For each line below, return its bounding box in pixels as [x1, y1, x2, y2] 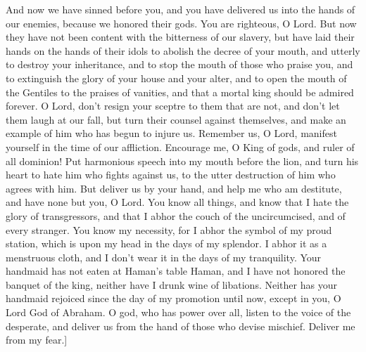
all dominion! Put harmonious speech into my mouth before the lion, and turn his [6, 153, 359, 168]
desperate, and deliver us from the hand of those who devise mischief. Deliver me [6, 318, 355, 333]
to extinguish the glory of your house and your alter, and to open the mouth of [6, 70, 347, 85]
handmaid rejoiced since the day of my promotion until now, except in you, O [6, 291, 341, 306]
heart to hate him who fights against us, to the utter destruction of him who [6, 167, 336, 182]
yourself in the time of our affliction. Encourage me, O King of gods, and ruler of [6, 139, 355, 154]
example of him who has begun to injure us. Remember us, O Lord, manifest [6, 126, 337, 141]
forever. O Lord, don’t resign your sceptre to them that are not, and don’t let [6, 98, 340, 113]
